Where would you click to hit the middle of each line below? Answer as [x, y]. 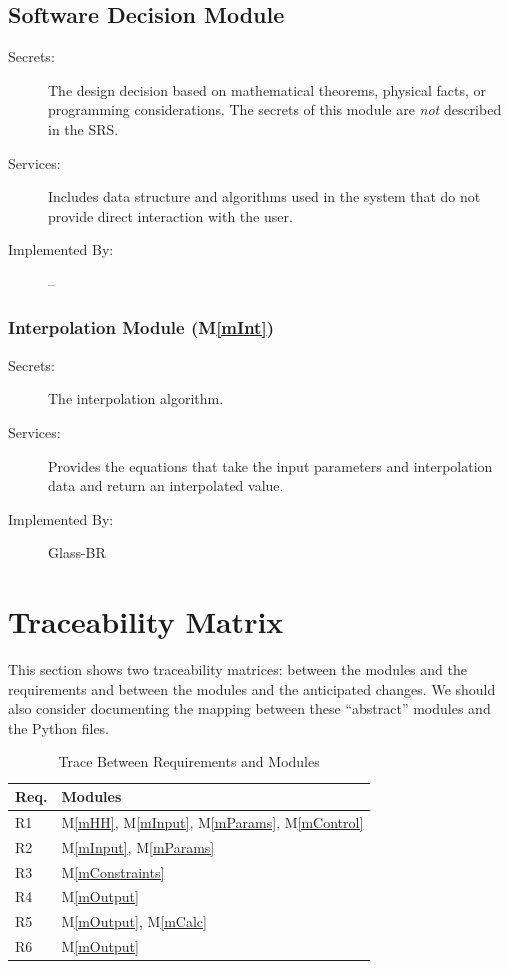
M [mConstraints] [113, 871]
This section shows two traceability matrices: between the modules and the [237, 669]
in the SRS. [83, 128]
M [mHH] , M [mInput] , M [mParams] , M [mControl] [212, 821]
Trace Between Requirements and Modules [189, 761]
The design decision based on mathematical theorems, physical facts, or [267, 89]
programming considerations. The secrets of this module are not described [275, 109]
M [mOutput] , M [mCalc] [134, 921]
